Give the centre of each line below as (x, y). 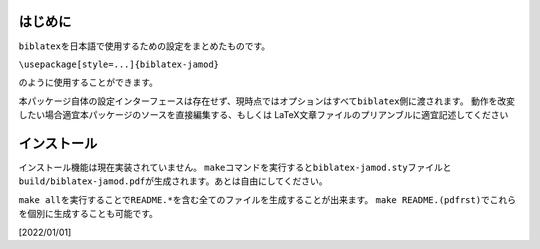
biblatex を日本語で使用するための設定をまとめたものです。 (144, 46)
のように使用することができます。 (88, 82)
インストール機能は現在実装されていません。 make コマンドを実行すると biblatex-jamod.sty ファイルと (235, 167)
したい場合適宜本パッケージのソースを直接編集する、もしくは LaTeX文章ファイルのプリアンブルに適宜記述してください (263, 115)
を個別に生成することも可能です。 (88, 214)
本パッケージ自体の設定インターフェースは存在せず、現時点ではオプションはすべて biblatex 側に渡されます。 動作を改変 (266, 101)
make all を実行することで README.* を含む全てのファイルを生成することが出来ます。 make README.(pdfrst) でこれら (267, 199)
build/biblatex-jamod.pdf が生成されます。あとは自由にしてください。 (173, 181)
